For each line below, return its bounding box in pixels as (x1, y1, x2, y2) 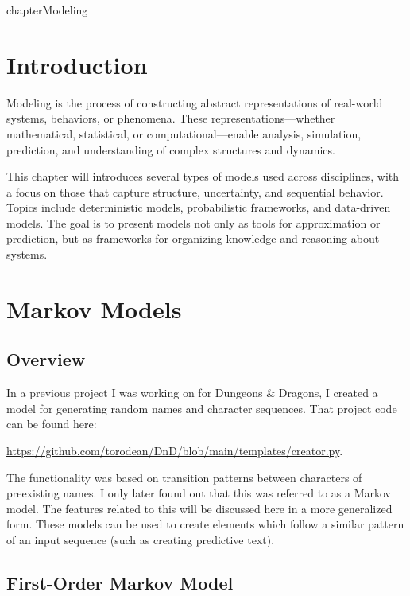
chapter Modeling (6, 2, 88, 18)
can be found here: (6, 415, 97, 432)
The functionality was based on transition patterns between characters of (6, 469, 362, 485)
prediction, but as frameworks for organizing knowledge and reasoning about (6, 230, 380, 247)
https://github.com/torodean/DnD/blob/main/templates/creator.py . (6, 442, 343, 459)
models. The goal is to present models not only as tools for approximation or (6, 214, 381, 231)
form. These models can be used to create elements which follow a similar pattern (6, 516, 404, 532)
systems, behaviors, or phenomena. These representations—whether (6, 110, 335, 127)
